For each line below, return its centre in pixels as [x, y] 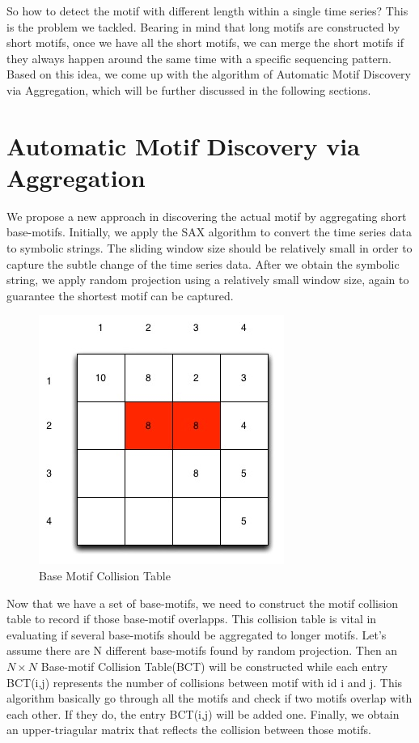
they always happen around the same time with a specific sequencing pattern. [199, 58]
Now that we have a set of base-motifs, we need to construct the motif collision [203, 603]
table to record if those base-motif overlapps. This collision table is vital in [192, 619]
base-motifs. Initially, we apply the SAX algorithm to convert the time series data [209, 232]
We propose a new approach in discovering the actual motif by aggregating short [207, 216]
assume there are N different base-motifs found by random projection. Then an [202, 650]
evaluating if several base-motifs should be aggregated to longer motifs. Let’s [197, 634]
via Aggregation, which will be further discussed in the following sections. [189, 89]
